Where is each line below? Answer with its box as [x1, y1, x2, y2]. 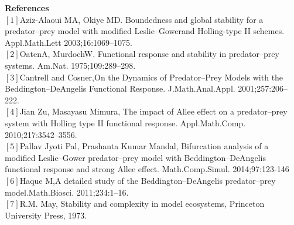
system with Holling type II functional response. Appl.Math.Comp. [5, 116, 246, 129]
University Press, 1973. [5, 209, 87, 221]
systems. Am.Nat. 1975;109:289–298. [5, 59, 136, 71]
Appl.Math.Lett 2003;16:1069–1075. [5, 36, 133, 48]
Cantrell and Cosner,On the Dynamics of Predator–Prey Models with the [19, 70, 283, 83]
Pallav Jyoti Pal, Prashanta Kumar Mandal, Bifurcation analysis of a [19, 140, 269, 152]
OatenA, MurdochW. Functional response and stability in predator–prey [19, 48, 279, 60]
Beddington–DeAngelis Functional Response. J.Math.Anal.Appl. [5, 82, 235, 95]
